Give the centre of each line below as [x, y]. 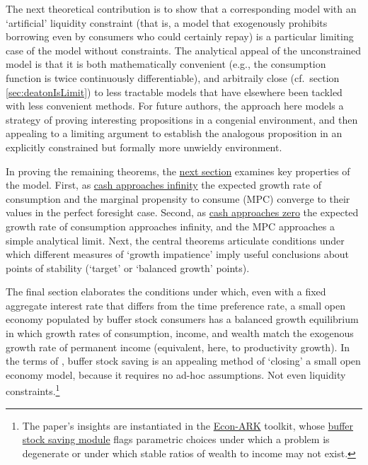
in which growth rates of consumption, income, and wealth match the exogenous [180, 333]
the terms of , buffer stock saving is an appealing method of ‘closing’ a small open [183, 361]
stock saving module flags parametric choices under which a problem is [176, 439]
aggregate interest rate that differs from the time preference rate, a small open [176, 305]
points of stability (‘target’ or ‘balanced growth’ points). [128, 267]
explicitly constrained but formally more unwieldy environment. [144, 147]
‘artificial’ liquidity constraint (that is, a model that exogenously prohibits [167, 22]
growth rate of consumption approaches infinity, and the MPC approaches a [170, 226]
